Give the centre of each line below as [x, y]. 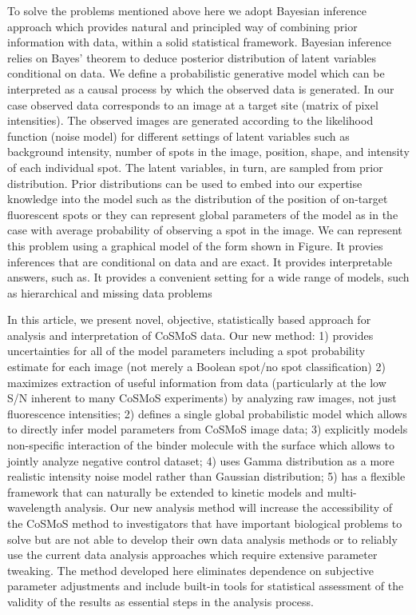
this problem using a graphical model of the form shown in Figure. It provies [195, 245]
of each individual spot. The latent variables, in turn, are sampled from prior [195, 167]
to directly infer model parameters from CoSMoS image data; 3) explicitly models [208, 429]
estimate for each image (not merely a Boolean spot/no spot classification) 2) [196, 367]
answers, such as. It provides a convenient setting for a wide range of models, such [208, 277]
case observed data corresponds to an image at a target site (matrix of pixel [193, 104]
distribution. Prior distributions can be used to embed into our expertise [185, 183]
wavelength [34, 507]
